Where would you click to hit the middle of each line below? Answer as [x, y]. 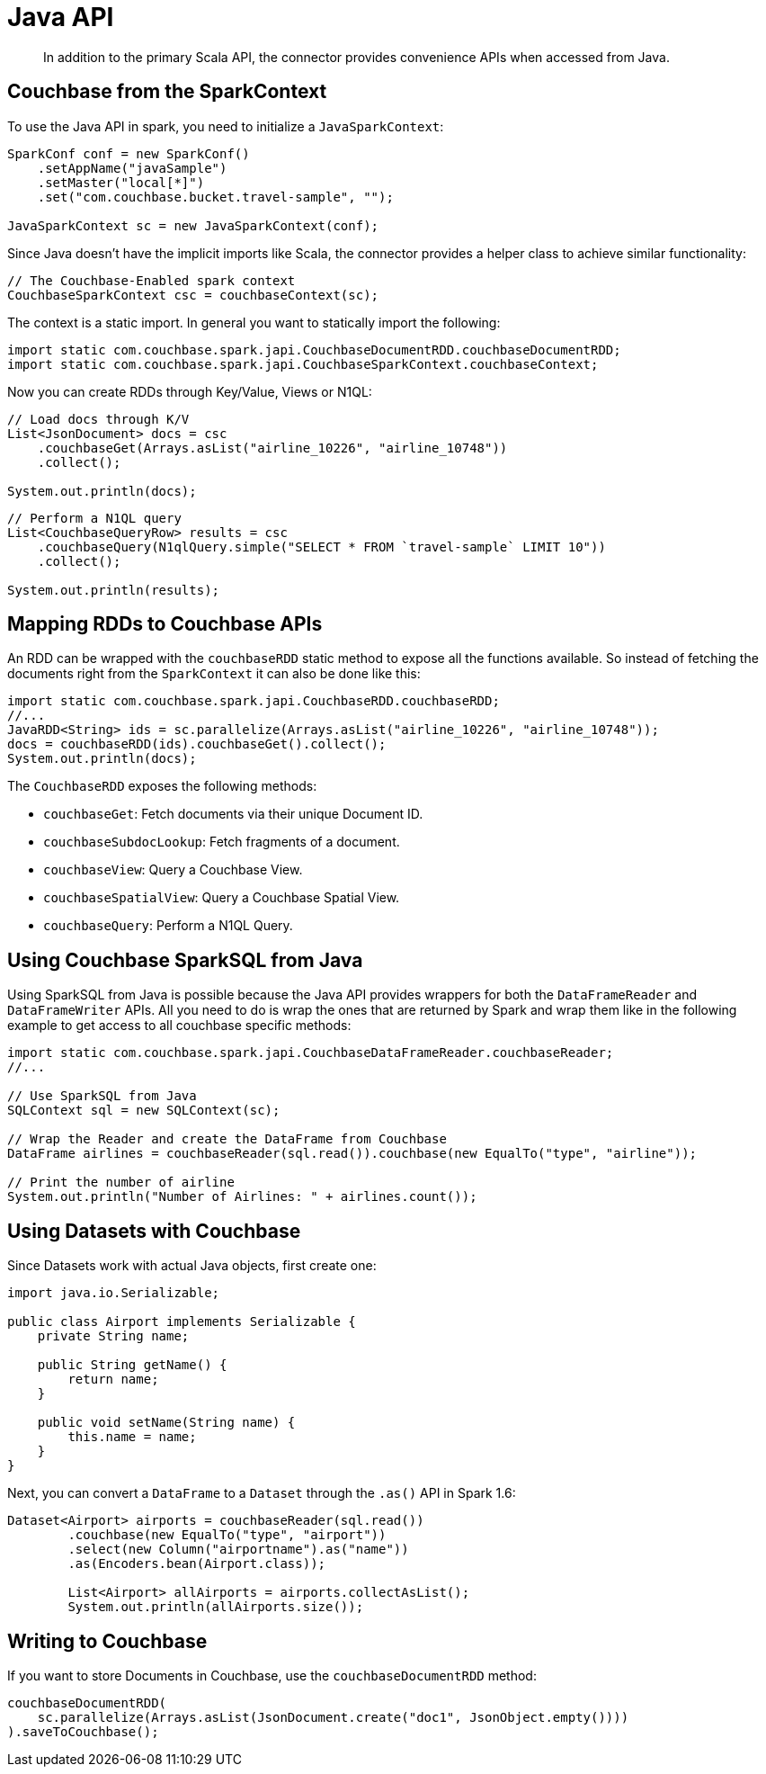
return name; [113, 1380]
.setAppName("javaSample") [132, 168]
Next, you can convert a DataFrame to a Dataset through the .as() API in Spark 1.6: [262, 1493]
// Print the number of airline [121, 1183]
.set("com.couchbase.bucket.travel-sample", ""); [215, 197]
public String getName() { [132, 1365]
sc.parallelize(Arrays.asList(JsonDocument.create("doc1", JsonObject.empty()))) [333, 1717]
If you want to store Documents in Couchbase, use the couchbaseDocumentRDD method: [272, 1675]
